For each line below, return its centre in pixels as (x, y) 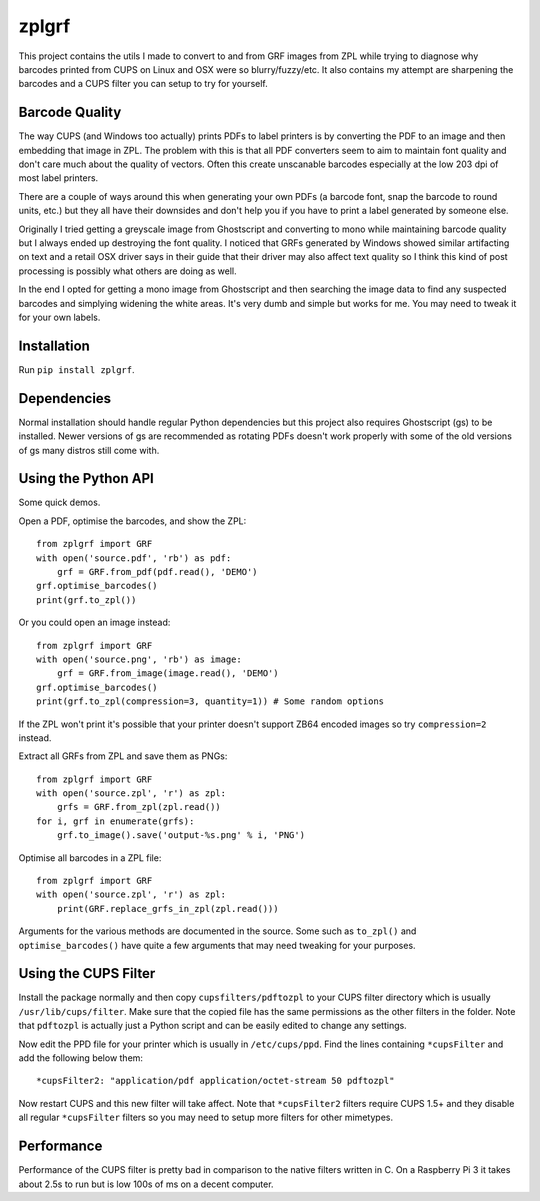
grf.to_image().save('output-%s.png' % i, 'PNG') (180, 835)
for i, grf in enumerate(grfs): (115, 821)
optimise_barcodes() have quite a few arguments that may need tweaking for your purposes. (217, 945)
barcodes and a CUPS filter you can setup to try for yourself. (143, 84)
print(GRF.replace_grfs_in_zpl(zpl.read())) (167, 908)
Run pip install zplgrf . (76, 369)
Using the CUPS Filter (87, 973)
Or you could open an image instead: (94, 622)
